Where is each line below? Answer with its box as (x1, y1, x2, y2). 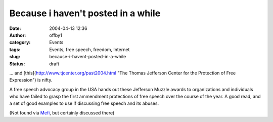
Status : (9, 61, 25, 67)
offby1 (49, 32, 63, 38)
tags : (9, 46, 21, 53)
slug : (9, 54, 20, 60)
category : (9, 39, 31, 46)
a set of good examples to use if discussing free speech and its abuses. (9, 100, 159, 106)
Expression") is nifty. (9, 77, 53, 83)
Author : (9, 32, 26, 38)
